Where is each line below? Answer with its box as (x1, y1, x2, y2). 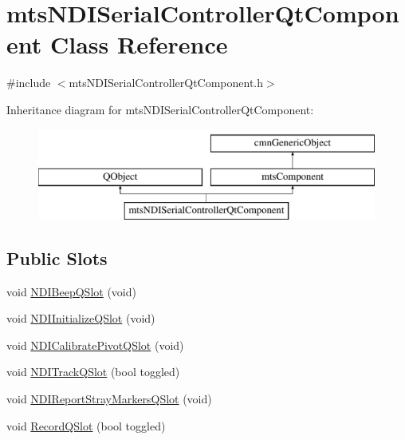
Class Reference (49, 28, 228, 61)
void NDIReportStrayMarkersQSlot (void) (6, 390, 212, 407)
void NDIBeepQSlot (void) (6, 283, 136, 299)
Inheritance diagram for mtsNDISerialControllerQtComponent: (6, 101, 314, 117)
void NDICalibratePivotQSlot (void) (6, 336, 184, 353)
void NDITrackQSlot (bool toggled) (6, 363, 180, 380)
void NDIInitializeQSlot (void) (6, 310, 155, 327)
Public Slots (6, 245, 108, 270)
